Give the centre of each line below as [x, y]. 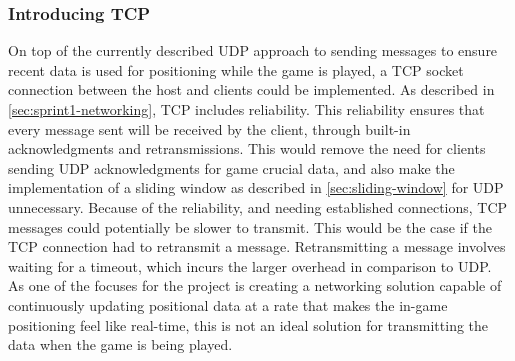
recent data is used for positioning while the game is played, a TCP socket [236, 69]
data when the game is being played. [120, 344]
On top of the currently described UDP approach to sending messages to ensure [253, 50]
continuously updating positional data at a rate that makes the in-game [228, 304]
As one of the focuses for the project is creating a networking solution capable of [255, 285]
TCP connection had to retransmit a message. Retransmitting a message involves [257, 246]
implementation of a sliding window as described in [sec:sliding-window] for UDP [256, 187]
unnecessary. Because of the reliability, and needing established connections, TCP [258, 206]
